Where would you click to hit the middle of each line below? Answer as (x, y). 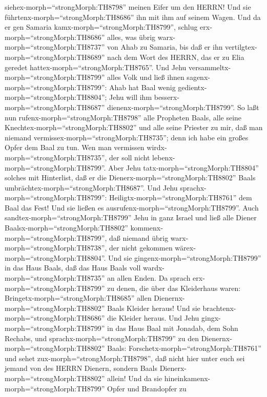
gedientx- (192, 87)
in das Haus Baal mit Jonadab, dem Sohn (173, 328)
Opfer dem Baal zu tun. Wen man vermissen (75, 147)
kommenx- (147, 228)
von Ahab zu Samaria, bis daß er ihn (165, 47)
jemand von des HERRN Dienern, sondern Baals (81, 368)
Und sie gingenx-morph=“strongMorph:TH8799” (185, 257)
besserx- (167, 97)
